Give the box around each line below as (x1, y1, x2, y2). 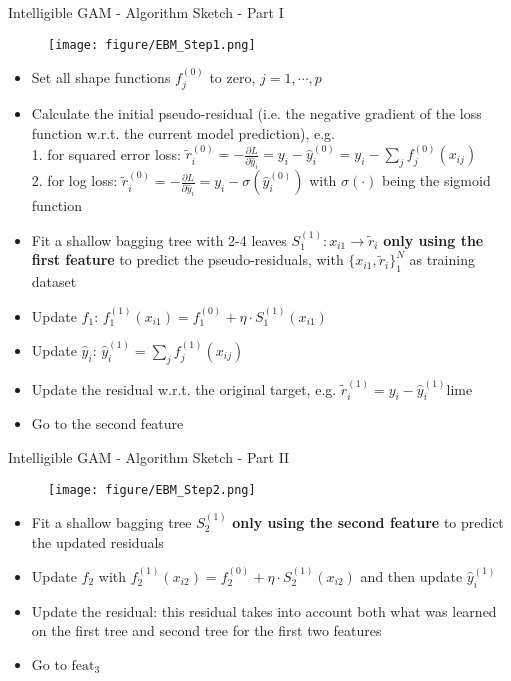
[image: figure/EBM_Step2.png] (48, 482, 256, 497)
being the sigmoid (382, 170, 491, 191)
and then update (360, 565, 463, 586)
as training (409, 249, 475, 270)
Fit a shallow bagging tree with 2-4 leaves (31, 229, 287, 250)
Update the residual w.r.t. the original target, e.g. (31, 378, 337, 399)
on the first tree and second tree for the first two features (31, 620, 382, 641)
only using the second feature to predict (232, 511, 504, 532)
